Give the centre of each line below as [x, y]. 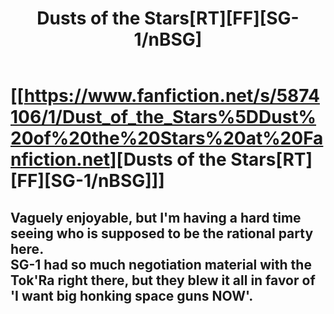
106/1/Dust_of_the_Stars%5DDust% [163, 117]
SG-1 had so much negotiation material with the [161, 264]
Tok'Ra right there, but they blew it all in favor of [163, 280]
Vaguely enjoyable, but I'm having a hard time [156, 217]
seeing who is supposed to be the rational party [162, 233]
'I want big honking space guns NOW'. [132, 295]
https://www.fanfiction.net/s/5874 [171, 96]
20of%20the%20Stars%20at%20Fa [167, 138]
